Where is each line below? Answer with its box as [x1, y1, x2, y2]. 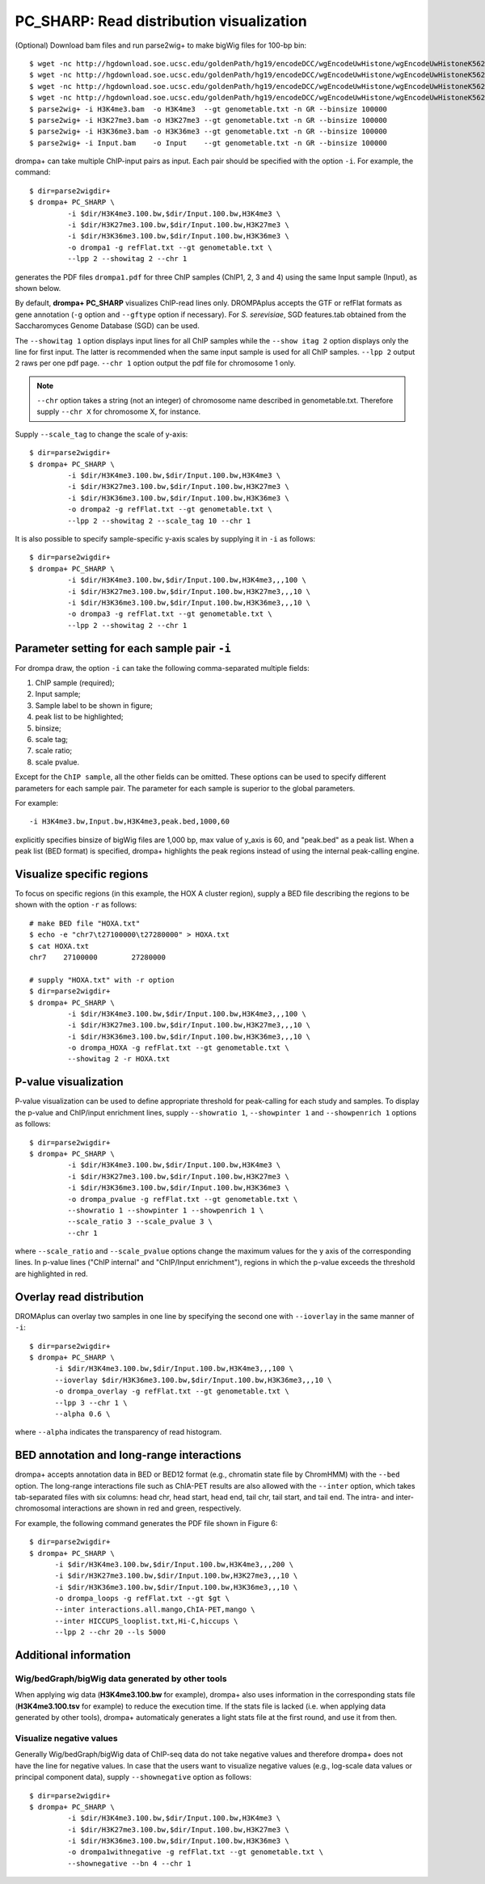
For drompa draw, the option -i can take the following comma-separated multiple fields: [15, 663, 310, 672]
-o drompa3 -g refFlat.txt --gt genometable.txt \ [67, 609, 272, 618]
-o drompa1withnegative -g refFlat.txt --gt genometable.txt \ [67, 1848, 323, 1857]
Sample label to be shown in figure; [35, 700, 153, 710]
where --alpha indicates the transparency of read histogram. [15, 1427, 222, 1437]
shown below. [15, 283, 61, 293]
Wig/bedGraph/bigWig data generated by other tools [15, 1673, 227, 1684]
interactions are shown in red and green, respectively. [61, 1503, 242, 1513]
